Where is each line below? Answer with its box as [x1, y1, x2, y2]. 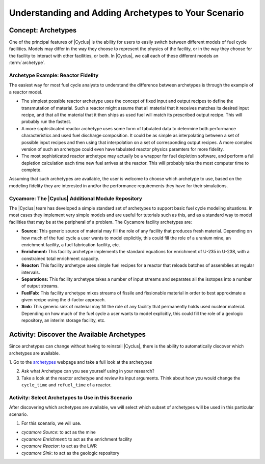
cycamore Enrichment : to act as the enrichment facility [21, 436, 132, 442]
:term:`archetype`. [9, 59, 46, 66]
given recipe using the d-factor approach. [21, 297, 106, 303]
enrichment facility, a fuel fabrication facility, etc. [21, 241, 120, 248]
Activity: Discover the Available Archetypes [9, 330, 146, 339]
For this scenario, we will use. [21, 420, 81, 426]
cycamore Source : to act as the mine [21, 429, 96, 435]
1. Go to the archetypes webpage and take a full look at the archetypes [9, 359, 152, 365]
